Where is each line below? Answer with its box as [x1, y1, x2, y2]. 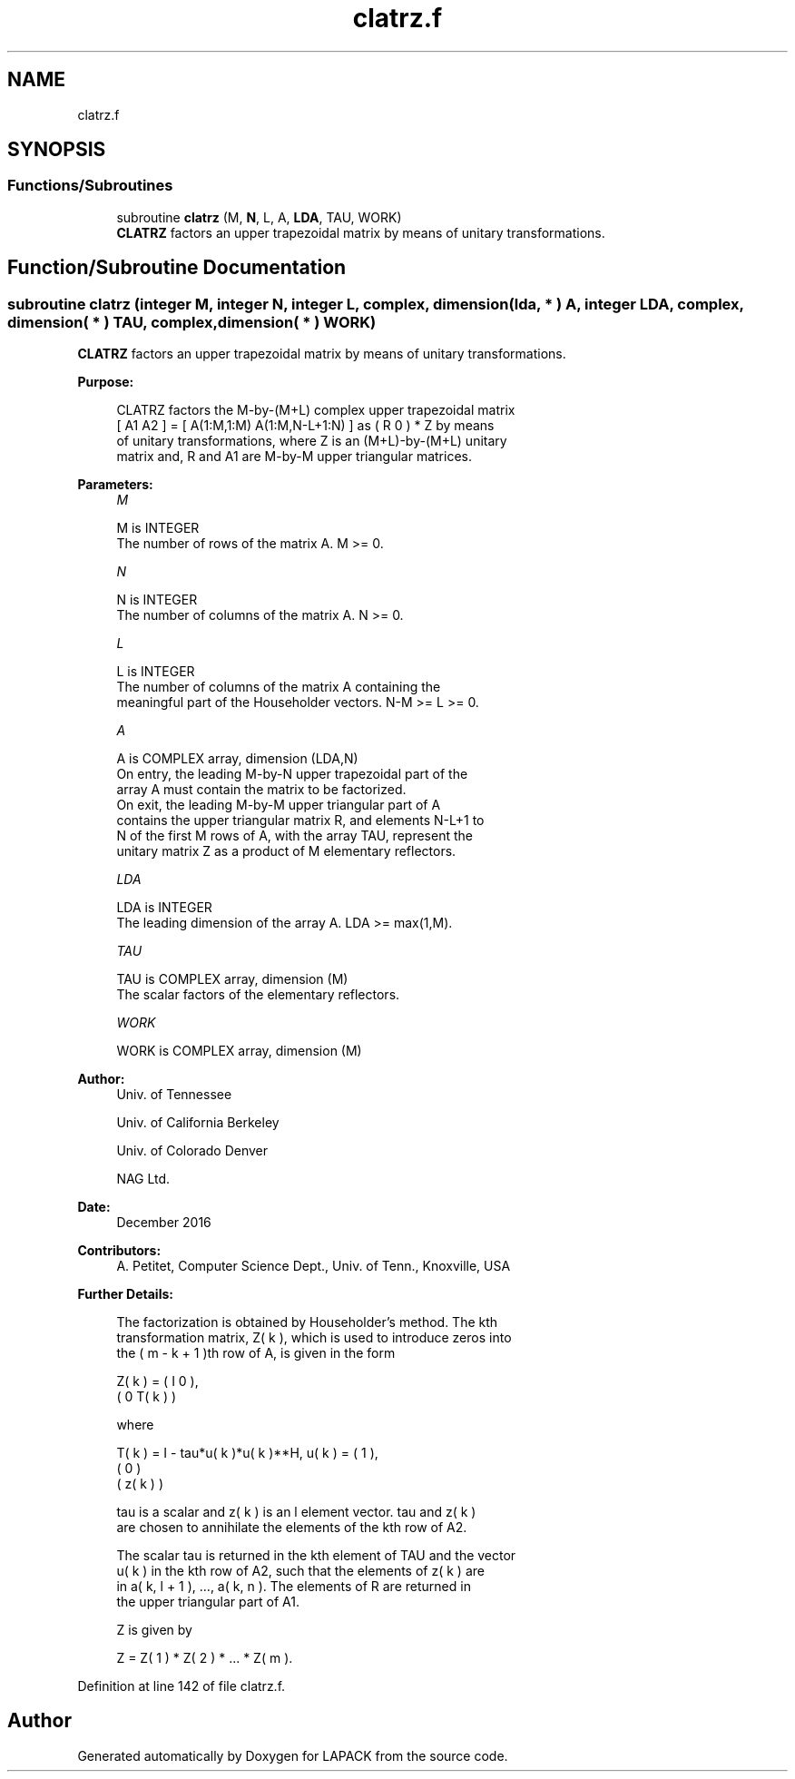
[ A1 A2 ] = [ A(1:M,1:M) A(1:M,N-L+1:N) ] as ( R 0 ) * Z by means [116, 418, 495, 434]
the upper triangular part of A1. [116, 1594, 299, 1610]
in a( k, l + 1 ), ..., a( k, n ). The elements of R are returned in [116, 1578, 471, 1595]
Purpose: [77, 374, 134, 390]
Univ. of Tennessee [116, 1086, 232, 1103]
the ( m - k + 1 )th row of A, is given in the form [116, 1345, 396, 1361]
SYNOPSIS [7, 138, 106, 162]
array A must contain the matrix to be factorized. [116, 781, 407, 798]
